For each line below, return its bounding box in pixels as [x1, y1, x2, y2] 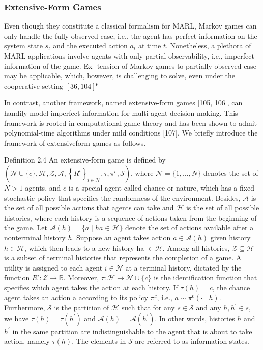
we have [4, 313, 29, 324]
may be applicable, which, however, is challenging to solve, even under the [4, 70, 236, 81]
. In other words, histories [155, 313, 235, 324]
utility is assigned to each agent [4, 262, 103, 273]
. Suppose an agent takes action [72, 232, 171, 243]
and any [196, 302, 221, 313]
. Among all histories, [162, 242, 230, 253]
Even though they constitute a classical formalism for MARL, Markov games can [4, 20, 257, 31]
